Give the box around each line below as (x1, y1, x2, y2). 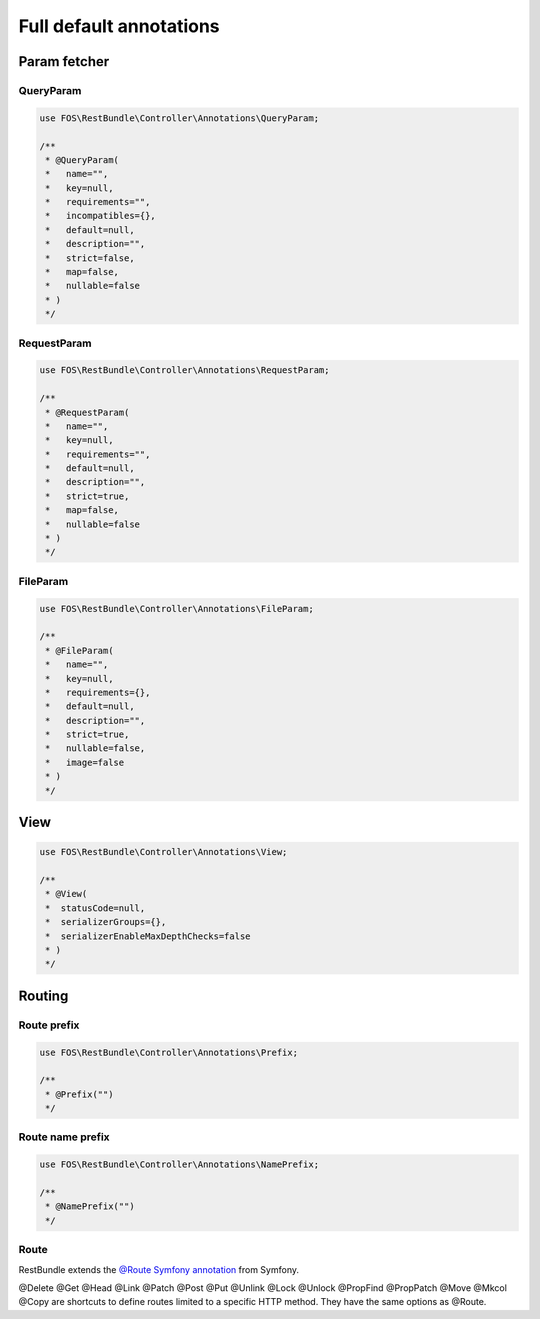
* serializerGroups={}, (45, 916, 167, 928)
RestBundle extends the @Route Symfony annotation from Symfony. (18, 1263, 300, 1275)
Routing (18, 987, 69, 1004)
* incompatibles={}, (45, 210, 157, 222)
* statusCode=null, (45, 902, 146, 914)
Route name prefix (18, 1130, 110, 1144)
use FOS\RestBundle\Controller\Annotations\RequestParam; (39, 365, 330, 376)
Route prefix (18, 1018, 80, 1032)
